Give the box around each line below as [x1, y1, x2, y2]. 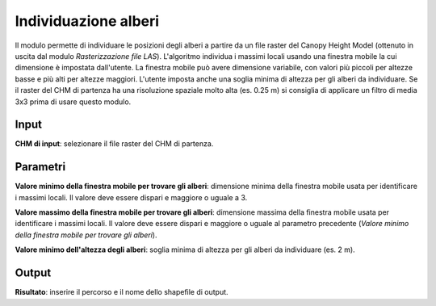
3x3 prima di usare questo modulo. [15, 97, 132, 107]
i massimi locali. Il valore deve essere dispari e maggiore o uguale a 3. [15, 192, 248, 202]
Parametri [15, 160, 66, 174]
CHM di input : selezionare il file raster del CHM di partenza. [15, 139, 214, 149]
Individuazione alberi [15, 12, 160, 30]
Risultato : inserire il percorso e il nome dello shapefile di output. [15, 287, 229, 297]
